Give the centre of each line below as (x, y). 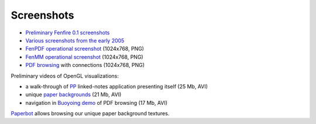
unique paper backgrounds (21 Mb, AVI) (73, 95)
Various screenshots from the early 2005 (75, 40)
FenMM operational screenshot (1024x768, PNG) (84, 57)
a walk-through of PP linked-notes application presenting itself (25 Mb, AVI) (116, 86)
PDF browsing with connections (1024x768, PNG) (85, 65)
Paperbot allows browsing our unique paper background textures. (90, 114)
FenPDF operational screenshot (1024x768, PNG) (85, 49)
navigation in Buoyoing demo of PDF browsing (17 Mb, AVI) (97, 102)
